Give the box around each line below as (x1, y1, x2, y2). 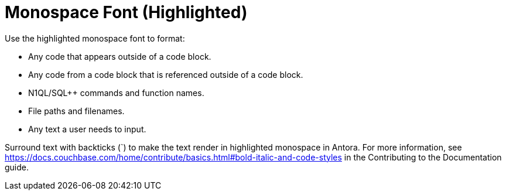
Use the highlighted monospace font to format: (5, 33, 185, 43)
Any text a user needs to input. (28, 124, 146, 134)
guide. (5, 162, 29, 172)
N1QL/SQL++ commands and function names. (28, 87, 204, 98)
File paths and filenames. (28, 105, 125, 116)
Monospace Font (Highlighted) (5, 2, 248, 22)
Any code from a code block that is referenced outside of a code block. (28, 69, 303, 80)
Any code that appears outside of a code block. (28, 51, 211, 61)
